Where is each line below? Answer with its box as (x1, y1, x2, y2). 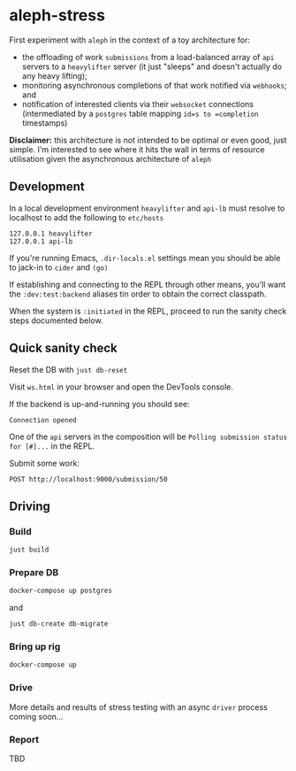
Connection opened (9, 415, 77, 425)
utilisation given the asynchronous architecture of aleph (9, 153, 212, 164)
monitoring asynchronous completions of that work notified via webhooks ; (21, 80, 287, 90)
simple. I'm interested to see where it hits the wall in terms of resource (9, 143, 265, 155)
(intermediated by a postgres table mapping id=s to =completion (21, 108, 259, 119)
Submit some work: (9, 458, 80, 468)
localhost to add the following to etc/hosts (9, 212, 164, 222)
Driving (9, 498, 51, 513)
